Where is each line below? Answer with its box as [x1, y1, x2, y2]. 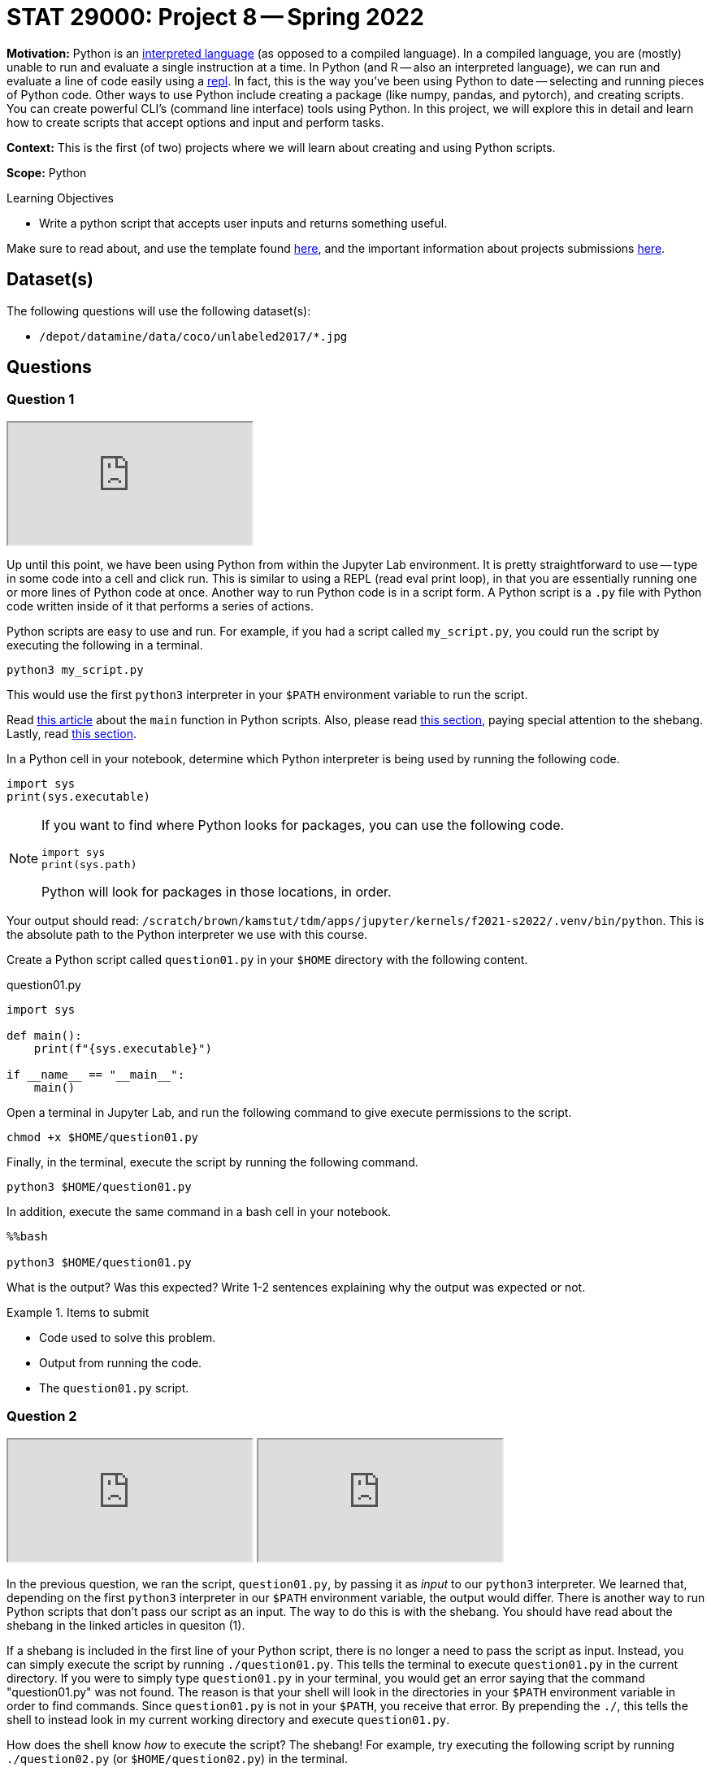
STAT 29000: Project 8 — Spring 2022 [7, 3, 424, 31]
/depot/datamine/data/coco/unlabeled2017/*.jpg [39, 329, 348, 343]
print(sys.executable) [7, 789, 151, 803]
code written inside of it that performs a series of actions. [7, 598, 314, 613]
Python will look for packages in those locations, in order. [41, 883, 392, 900]
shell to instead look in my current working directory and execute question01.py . [7, 1712, 450, 1726]
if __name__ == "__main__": [7, 1067, 185, 1081]
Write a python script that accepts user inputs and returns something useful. [39, 215, 448, 230]
